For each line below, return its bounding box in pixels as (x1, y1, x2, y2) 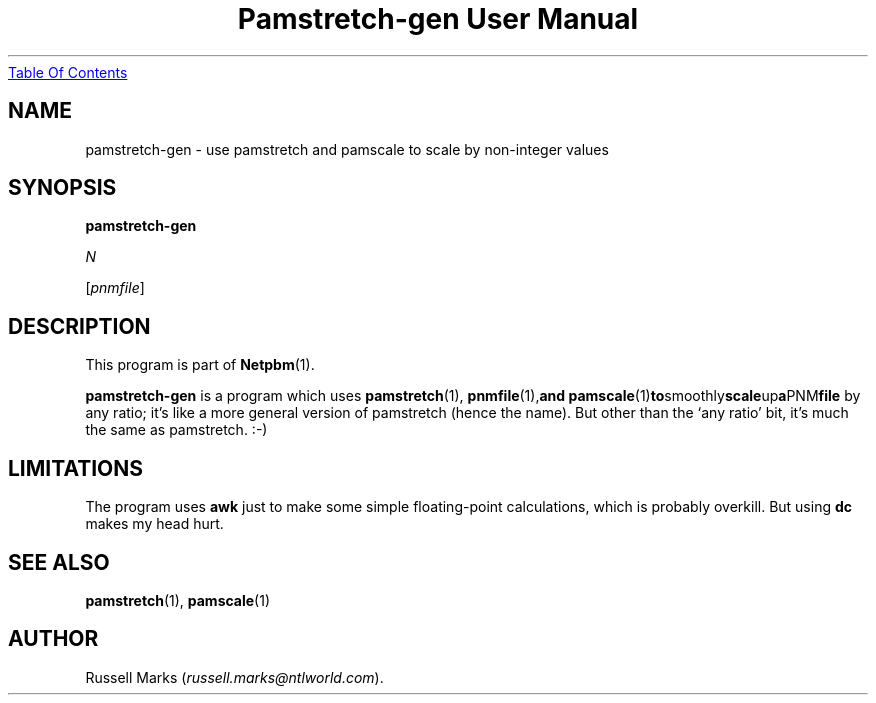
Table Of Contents (8, 63, 128, 81)
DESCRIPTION (8, 313, 151, 339)
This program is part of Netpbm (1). (85, 356, 315, 374)
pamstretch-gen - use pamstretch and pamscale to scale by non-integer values (85, 140, 609, 158)
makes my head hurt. (85, 515, 224, 533)
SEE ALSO (8, 549, 110, 575)
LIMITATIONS (8, 455, 144, 481)
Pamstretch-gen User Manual (237, 2, 639, 36)
